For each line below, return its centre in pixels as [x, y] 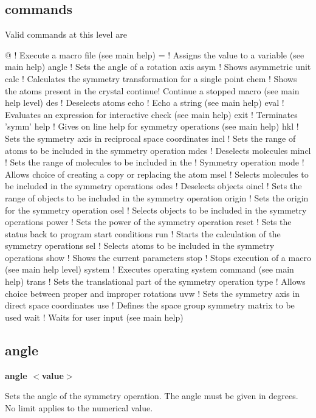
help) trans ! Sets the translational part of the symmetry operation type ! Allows [155, 281]
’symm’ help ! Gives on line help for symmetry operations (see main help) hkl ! [152, 126]
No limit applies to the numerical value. [79, 407]
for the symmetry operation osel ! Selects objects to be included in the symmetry [156, 210]
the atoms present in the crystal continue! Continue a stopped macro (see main [152, 90]
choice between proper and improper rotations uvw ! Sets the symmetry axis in [153, 293]
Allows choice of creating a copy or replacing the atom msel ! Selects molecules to [157, 174]
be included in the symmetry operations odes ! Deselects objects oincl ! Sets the [153, 186]
